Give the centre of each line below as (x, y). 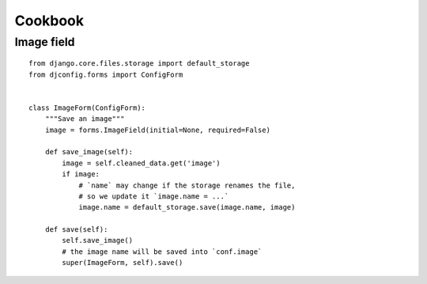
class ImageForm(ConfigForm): (87, 108)
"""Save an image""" (85, 119)
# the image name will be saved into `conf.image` (162, 252)
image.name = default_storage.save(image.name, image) (187, 207)
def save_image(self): (89, 152)
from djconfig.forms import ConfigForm (106, 74)
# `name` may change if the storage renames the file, (187, 185)
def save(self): (76, 230)
